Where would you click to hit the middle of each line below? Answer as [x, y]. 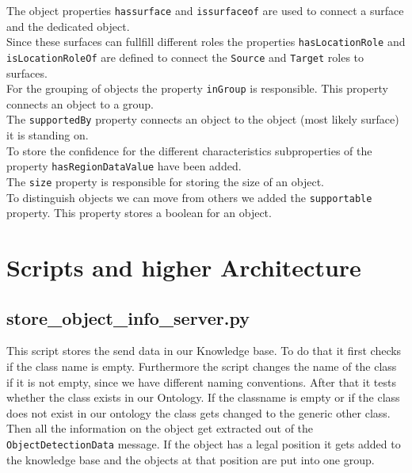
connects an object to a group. [80, 103]
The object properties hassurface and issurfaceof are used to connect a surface [205, 10]
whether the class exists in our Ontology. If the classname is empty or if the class [203, 397]
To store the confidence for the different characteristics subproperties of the [189, 150]
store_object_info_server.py [128, 317]
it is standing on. [48, 135]
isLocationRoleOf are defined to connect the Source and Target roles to [185, 57]
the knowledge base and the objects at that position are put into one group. [191, 459]
